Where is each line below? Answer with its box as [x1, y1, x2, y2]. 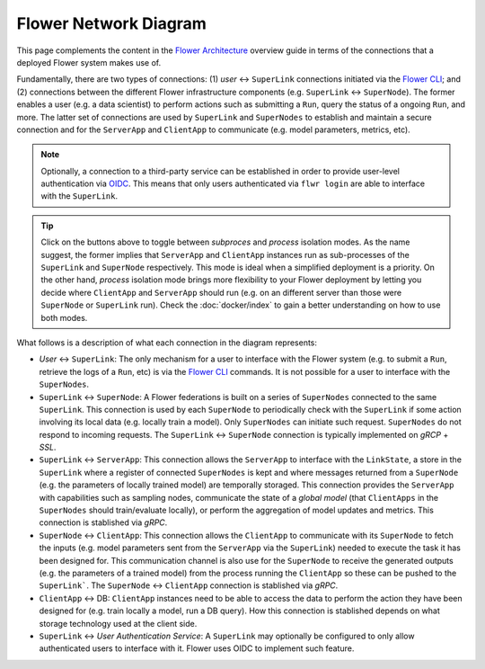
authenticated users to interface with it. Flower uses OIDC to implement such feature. [39, 643, 355, 654]
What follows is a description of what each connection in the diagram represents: [16, 337, 318, 348]
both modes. [40, 312, 88, 323]
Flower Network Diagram [16, 13, 207, 33]
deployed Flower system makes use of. [16, 57, 162, 67]
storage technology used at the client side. [39, 618, 198, 629]
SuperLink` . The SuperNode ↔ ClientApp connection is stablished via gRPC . [39, 580, 339, 591]
